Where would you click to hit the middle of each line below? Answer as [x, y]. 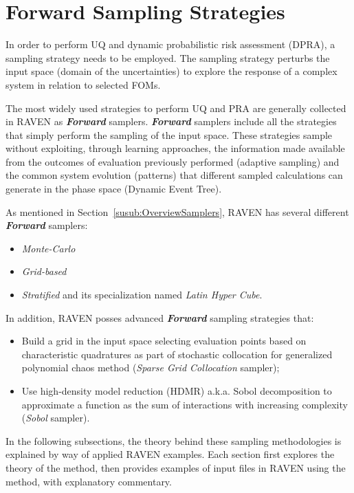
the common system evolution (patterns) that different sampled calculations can [174, 175]
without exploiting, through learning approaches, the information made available [175, 148]
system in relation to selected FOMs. [83, 84]
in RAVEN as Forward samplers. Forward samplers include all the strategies [171, 121]
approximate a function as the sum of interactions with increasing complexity [185, 404]
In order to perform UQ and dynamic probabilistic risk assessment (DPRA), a [170, 44]
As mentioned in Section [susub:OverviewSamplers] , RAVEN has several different [177, 211]
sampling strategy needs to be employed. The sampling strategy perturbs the [168, 57]
